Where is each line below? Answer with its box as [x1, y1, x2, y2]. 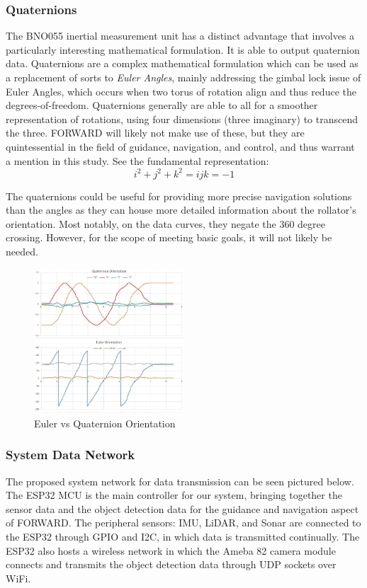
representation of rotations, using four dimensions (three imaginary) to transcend [6, 111, 358, 126]
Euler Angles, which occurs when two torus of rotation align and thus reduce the [6, 83, 356, 98]
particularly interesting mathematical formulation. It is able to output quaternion [6, 42, 360, 57]
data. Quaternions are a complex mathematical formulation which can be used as [6, 56, 358, 71]
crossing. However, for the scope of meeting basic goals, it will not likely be [6, 230, 332, 245]
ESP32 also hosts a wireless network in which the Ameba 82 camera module [6, 543, 336, 558]
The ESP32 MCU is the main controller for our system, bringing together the [6, 488, 342, 502]
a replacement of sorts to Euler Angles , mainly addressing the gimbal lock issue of [6, 70, 361, 84]
